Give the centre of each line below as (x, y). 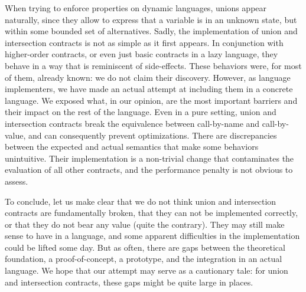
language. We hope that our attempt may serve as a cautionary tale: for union (147, 270)
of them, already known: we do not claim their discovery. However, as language (148, 77)
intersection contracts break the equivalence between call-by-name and (132, 123)
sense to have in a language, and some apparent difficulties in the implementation (152, 236)
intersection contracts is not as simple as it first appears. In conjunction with (144, 42)
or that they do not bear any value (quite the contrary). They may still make (145, 224)
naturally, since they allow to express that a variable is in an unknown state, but (151, 19)
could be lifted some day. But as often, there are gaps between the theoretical (145, 247)
